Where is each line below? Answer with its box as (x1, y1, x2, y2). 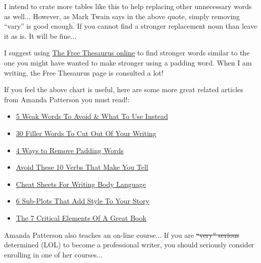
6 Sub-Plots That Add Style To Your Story (16, 195, 149, 206)
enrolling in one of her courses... (4, 249, 103, 259)
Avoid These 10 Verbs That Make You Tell (16, 162, 148, 172)
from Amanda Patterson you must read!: (4, 94, 130, 104)
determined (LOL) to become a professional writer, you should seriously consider (4, 239, 254, 250)
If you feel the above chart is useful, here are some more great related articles (4, 84, 243, 95)
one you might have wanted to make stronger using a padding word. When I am (4, 57, 252, 68)
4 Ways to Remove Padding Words (16, 145, 124, 155)
